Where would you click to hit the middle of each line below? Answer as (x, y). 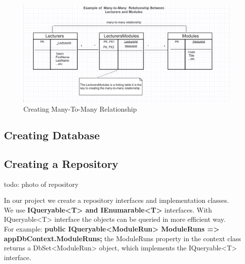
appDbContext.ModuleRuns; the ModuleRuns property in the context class (122, 238)
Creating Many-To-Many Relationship (80, 109)
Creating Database (52, 135)
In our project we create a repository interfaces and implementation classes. (116, 200)
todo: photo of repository (41, 184)
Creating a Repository (61, 163)
